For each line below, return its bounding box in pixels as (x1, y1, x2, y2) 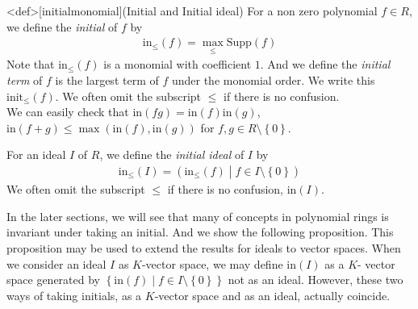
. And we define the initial (260, 56, 391, 73)
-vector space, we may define (141, 255, 283, 272)
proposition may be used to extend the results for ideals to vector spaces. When (6, 240, 401, 257)
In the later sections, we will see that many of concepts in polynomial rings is (6, 207, 389, 224)
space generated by (6, 271, 100, 288)
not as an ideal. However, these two (228, 271, 403, 288)
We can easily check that (6, 103, 129, 120)
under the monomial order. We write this (171, 72, 375, 89)
